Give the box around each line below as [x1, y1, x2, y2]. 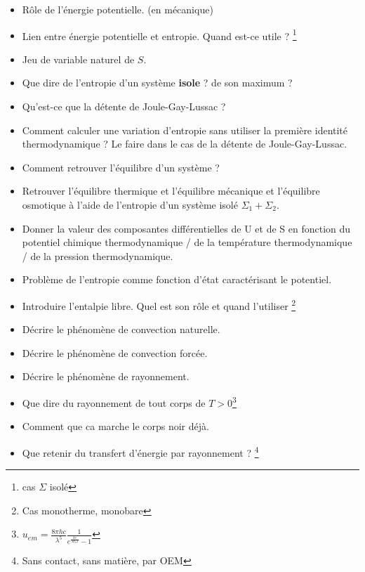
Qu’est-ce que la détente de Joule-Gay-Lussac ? [22, 99, 226, 114]
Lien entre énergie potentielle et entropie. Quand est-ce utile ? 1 [22, 26, 297, 43]
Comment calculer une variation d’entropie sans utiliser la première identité [22, 122, 348, 137]
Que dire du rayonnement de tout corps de [22, 395, 206, 410]
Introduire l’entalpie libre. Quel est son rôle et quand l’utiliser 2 [22, 296, 296, 313]
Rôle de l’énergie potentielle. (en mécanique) [22, 2, 213, 16]
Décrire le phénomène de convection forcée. [22, 345, 208, 360]
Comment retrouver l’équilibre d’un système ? [22, 160, 220, 174]
